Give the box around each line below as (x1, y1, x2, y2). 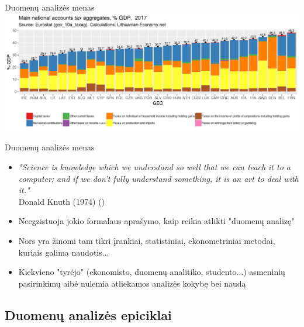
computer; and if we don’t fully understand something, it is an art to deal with (18, 172, 299, 184)
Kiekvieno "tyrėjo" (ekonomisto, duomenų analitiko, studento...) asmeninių (18, 266, 285, 278)
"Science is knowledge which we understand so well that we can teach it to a (18, 161, 291, 173)
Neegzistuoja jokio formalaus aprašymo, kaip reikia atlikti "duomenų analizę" (18, 215, 295, 227)
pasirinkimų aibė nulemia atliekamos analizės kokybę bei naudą (18, 277, 246, 289)
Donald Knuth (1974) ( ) (18, 195, 105, 207)
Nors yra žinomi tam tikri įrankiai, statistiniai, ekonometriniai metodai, (18, 235, 275, 247)
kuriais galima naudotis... (18, 246, 109, 258)
